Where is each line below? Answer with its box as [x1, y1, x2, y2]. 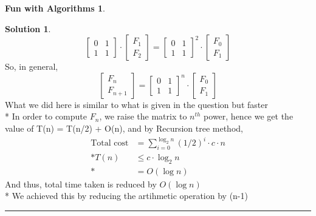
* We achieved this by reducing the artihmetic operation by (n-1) [5, 189, 248, 202]
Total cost [91, 139, 129, 148]
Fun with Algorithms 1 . [5, 2, 105, 14]
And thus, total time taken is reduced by [5, 177, 157, 190]
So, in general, [5, 60, 58, 73]
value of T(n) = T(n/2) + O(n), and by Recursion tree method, [5, 121, 243, 134]
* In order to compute [5, 110, 88, 123]
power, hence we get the [204, 110, 294, 123]
